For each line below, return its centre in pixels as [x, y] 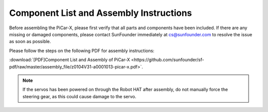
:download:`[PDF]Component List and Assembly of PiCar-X [69, 60]
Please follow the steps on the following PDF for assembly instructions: [82, 51]
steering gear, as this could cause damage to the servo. [79, 96]
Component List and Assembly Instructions [100, 13]
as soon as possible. [30, 42]
